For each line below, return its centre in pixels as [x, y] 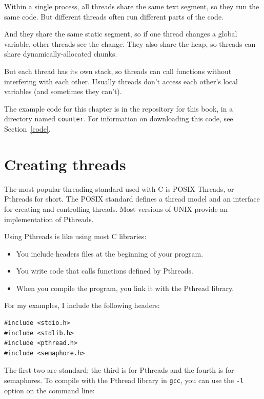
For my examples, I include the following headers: [82, 305]
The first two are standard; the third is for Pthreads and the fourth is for [119, 370]
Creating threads [65, 164]
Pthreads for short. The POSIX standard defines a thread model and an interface [132, 199]
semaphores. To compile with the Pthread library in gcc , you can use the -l [124, 380]
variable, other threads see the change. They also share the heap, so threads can [130, 43]
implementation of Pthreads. [49, 219]
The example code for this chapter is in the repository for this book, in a [119, 108]
